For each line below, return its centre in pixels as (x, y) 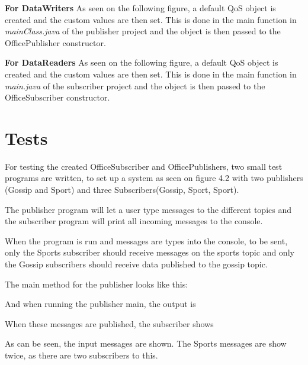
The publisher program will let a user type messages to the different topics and (148, 209)
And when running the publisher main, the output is (100, 304)
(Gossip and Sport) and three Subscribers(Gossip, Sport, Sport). (122, 190)
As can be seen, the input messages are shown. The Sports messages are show (146, 343)
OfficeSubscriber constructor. (57, 97)
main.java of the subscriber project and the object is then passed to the (135, 85)
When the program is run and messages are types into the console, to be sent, (146, 240)
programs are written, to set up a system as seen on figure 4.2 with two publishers (154, 178)
